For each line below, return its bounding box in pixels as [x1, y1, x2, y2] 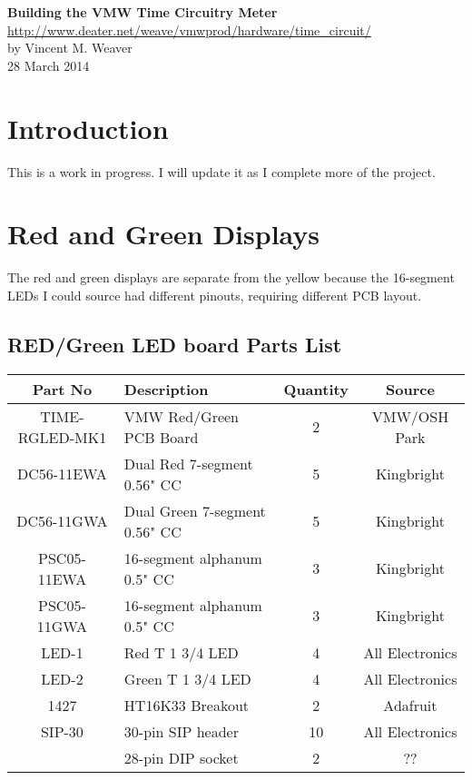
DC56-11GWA [16, 510, 108, 532]
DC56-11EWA [17, 463, 107, 485]
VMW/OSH [371, 405, 449, 427]
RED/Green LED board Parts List [7, 330, 342, 358]
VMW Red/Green [123, 405, 240, 427]
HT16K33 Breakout [123, 694, 249, 716]
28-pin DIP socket [123, 746, 239, 768]
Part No [32, 378, 93, 400]
